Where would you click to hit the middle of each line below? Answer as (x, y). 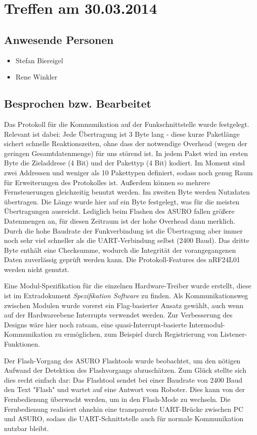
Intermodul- (207, 324)
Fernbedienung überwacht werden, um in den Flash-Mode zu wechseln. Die (117, 399)
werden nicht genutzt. (37, 269)
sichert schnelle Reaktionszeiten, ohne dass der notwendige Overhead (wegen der (126, 143)
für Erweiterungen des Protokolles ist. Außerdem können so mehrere (107, 182)
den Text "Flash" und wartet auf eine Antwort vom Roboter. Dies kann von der (125, 389)
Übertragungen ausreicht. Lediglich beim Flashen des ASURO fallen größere (119, 211)
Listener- (234, 334)
